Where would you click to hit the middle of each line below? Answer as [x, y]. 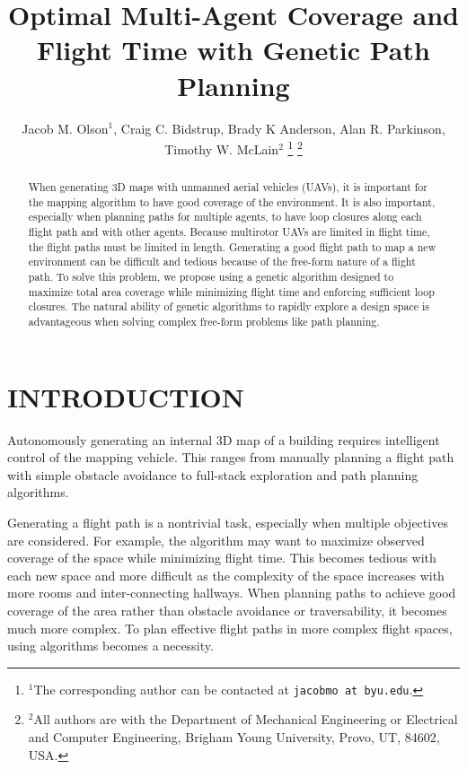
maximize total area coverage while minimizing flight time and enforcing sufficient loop [231, 291]
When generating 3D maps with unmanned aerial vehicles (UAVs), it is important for [228, 187]
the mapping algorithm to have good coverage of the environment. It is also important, [232, 201]
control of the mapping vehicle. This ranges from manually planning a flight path [231, 457]
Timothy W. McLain [222, 149]
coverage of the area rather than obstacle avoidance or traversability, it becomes [227, 610]
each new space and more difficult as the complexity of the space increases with [226, 575]
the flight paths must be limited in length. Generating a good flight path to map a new [232, 246]
